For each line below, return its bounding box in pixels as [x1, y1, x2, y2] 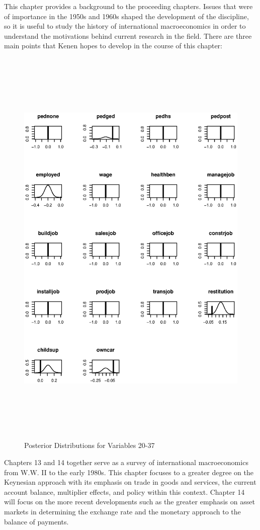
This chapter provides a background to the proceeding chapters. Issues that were [4, 1, 253, 11]
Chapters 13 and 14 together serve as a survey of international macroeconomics [4, 457, 248, 468]
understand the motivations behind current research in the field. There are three [4, 30, 252, 41]
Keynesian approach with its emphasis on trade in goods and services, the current [4, 477, 256, 487]
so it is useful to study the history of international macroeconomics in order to [4, 21, 246, 31]
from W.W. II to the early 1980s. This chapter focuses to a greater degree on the [4, 467, 253, 477]
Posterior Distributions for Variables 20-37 [24, 440, 155, 450]
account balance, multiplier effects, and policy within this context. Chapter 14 [4, 486, 245, 497]
